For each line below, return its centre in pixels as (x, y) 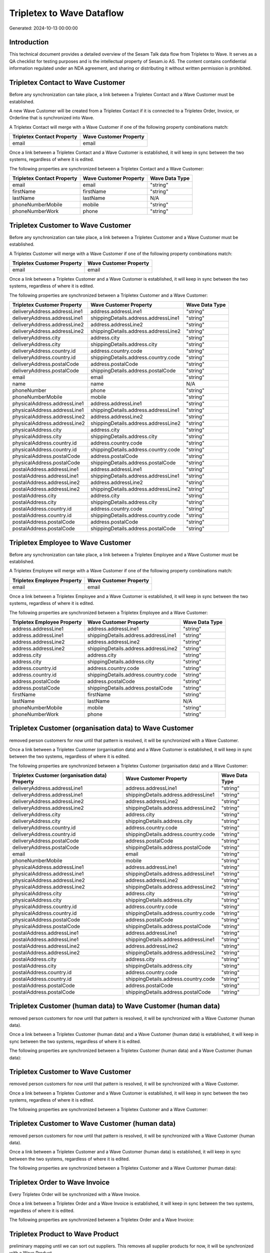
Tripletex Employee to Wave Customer (70, 543)
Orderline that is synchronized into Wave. (52, 118)
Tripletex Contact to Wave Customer (67, 83)
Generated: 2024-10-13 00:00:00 (43, 28)
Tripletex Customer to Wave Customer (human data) (92, 1123)
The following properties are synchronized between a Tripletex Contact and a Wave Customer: (107, 168)
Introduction (29, 42)
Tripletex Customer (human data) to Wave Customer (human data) (114, 1006)
